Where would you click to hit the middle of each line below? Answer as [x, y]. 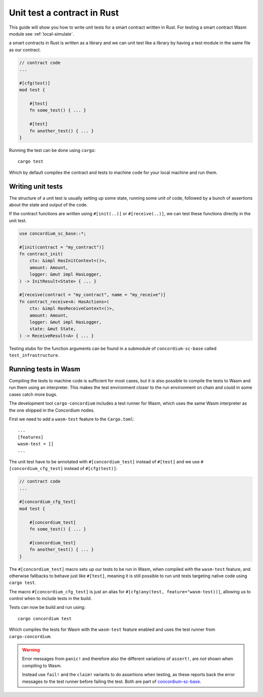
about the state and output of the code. [48, 205]
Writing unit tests [36, 186]
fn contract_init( [41, 254]
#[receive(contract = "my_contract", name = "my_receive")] [93, 295]
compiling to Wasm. [42, 665]
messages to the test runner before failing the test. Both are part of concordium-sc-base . [112, 681]
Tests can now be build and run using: [47, 607]
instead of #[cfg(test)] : [91, 469]
